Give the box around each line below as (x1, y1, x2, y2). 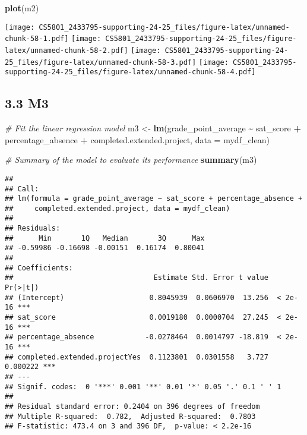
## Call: (5, 184, 39, 193)
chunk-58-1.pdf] (5, 34, 69, 43)
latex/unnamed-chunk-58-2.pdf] (5, 46, 128, 55)
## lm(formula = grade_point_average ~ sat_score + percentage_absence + (5, 194, 303, 203)
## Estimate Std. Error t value (5, 273, 268, 282)
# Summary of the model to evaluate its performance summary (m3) (5, 153, 257, 166)
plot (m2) (5, 2, 39, 14)
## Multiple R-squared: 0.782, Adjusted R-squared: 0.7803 (5, 412, 256, 421)
